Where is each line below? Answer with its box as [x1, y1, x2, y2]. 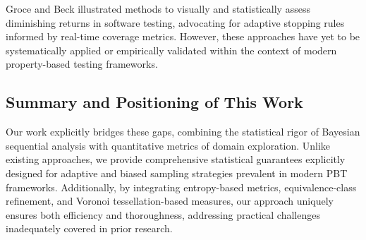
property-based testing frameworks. [6, 56, 158, 71]
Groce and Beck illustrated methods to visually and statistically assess [6, 1, 310, 16]
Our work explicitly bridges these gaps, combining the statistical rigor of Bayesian [6, 124, 360, 139]
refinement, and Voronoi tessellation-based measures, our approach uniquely [6, 193, 334, 208]
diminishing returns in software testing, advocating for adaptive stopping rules [6, 15, 345, 30]
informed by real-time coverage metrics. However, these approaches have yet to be [6, 29, 360, 44]
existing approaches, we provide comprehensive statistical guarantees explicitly [6, 152, 346, 167]
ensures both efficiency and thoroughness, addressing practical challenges [6, 207, 320, 222]
